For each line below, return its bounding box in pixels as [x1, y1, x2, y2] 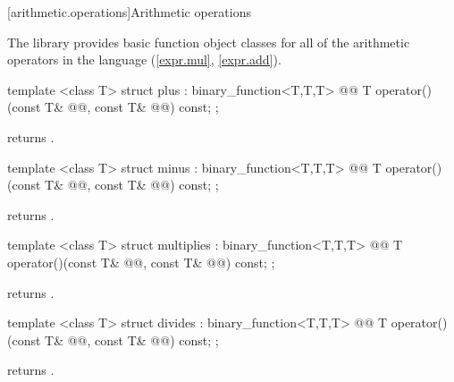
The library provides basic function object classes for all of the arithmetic [7, 32, 410, 51]
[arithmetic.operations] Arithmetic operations [7, 3, 251, 21]
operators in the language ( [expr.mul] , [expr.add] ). [7, 50, 282, 69]
